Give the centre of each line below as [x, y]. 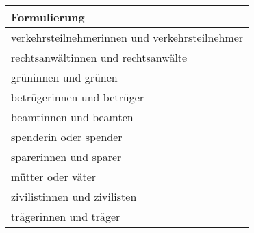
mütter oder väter [54, 176]
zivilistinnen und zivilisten [74, 196]
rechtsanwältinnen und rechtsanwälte [99, 57]
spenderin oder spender [67, 137]
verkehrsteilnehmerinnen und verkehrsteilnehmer [127, 37]
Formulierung [48, 17]
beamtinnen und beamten [72, 117]
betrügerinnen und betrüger [78, 97]
